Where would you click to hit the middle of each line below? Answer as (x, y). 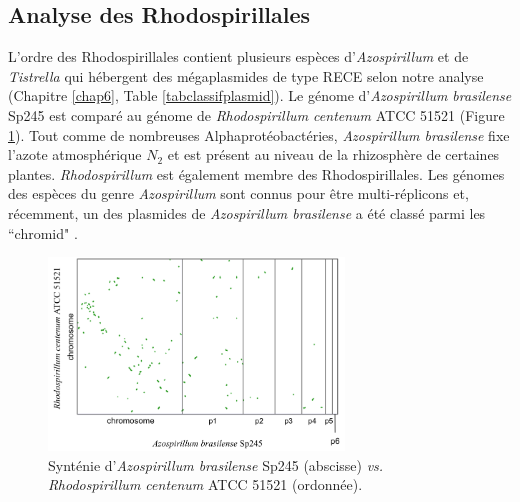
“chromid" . (43, 232)
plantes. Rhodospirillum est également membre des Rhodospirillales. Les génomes (256, 173)
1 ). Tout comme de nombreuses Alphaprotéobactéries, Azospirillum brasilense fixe (259, 134)
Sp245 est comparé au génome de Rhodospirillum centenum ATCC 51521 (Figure (256, 114)
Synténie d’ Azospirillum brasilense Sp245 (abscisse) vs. (216, 464)
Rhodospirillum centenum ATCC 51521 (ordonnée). (205, 484)
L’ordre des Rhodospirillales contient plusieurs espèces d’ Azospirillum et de (238, 56)
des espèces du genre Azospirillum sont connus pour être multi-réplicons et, (238, 193)
